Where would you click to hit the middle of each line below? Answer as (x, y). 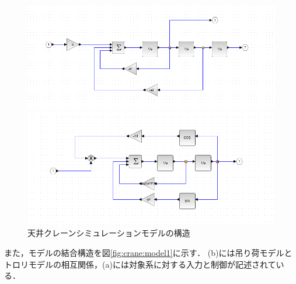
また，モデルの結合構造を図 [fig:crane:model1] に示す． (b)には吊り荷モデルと (148, 252)
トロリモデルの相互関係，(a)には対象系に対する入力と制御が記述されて (140, 264)
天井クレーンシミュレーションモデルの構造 (109, 233)
